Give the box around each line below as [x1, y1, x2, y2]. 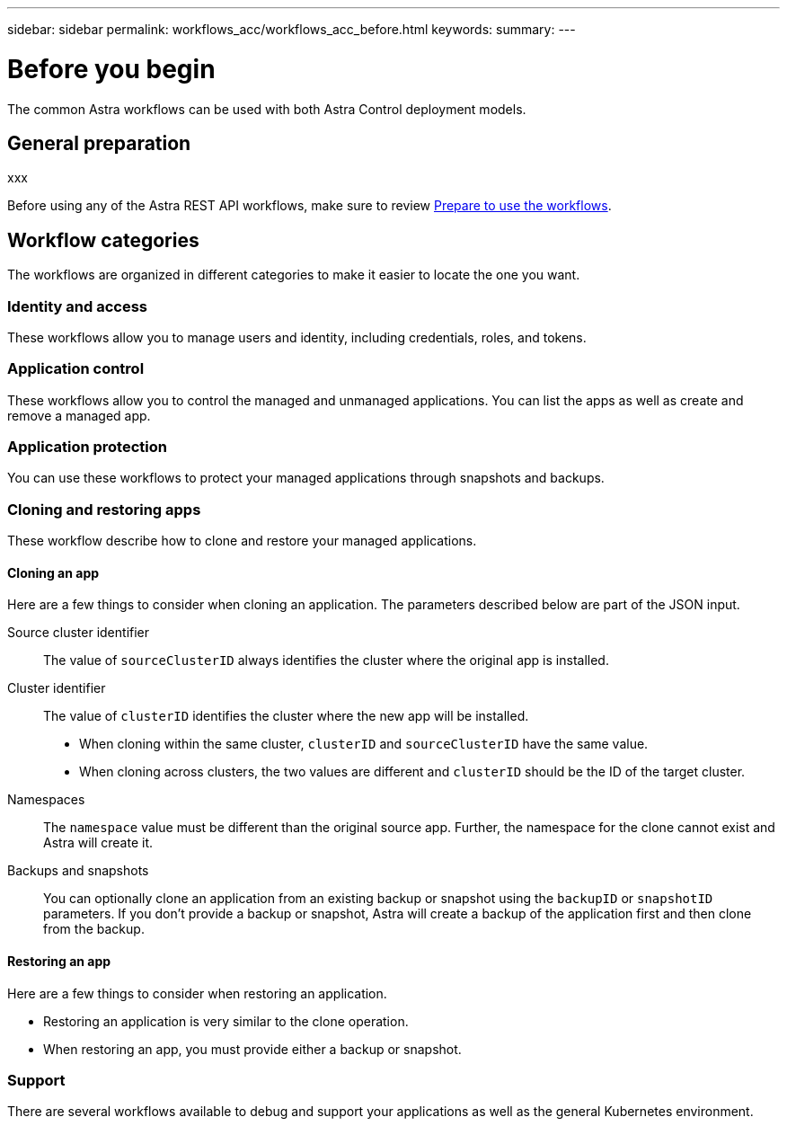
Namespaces [7, 792, 85, 808]
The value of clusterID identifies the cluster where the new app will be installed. [43, 708, 529, 724]
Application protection [7, 438, 167, 457]
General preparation [7, 131, 191, 155]
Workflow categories [7, 228, 199, 252]
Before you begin [7, 53, 216, 84]
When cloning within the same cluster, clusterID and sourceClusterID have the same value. [79, 736, 649, 752]
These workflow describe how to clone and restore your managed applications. [7, 533, 477, 549]
